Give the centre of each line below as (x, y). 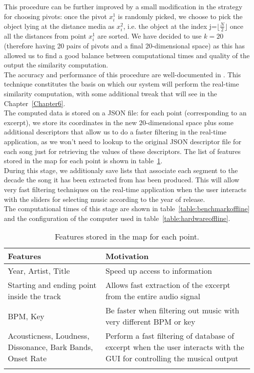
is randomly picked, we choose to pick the (180, 16)
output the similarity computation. (56, 65)
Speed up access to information (159, 271)
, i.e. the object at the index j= (170, 26)
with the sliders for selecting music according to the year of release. (105, 199)
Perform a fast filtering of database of (170, 336)
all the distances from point (45, 35)
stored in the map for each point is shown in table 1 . (83, 161)
